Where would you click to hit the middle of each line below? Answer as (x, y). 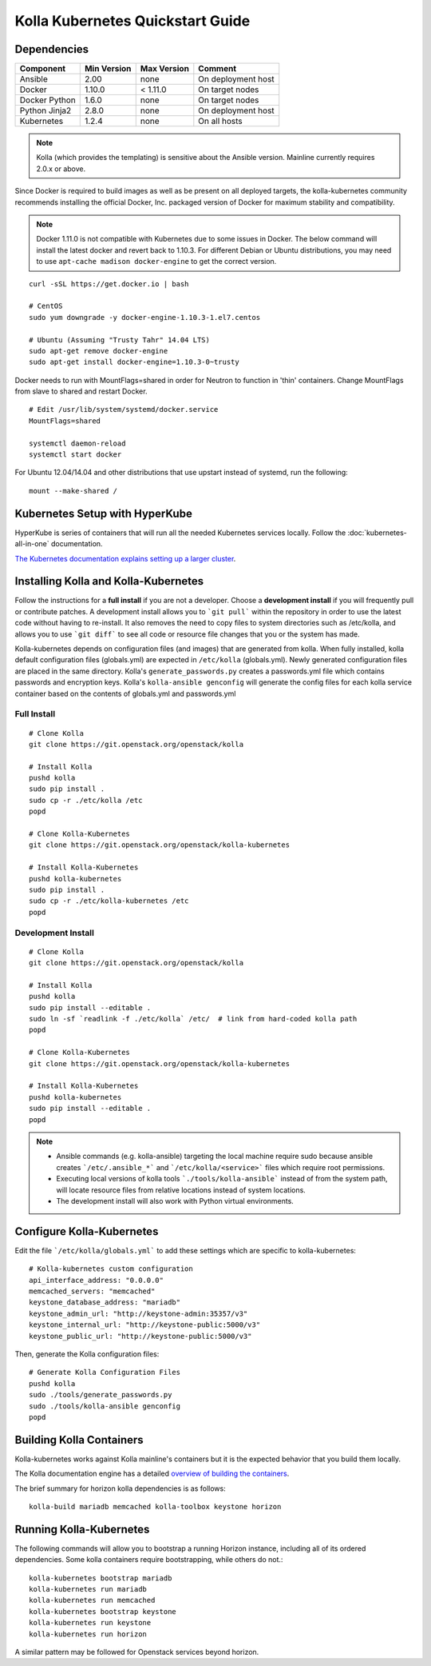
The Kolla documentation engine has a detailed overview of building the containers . (152, 1474)
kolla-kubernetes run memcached (92, 1600)
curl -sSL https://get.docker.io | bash (109, 284)
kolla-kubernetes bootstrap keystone (103, 1611)
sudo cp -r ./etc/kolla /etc (86, 800)
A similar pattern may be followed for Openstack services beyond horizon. (137, 1652)
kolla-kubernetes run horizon (88, 1634)
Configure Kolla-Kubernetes (87, 1231)
